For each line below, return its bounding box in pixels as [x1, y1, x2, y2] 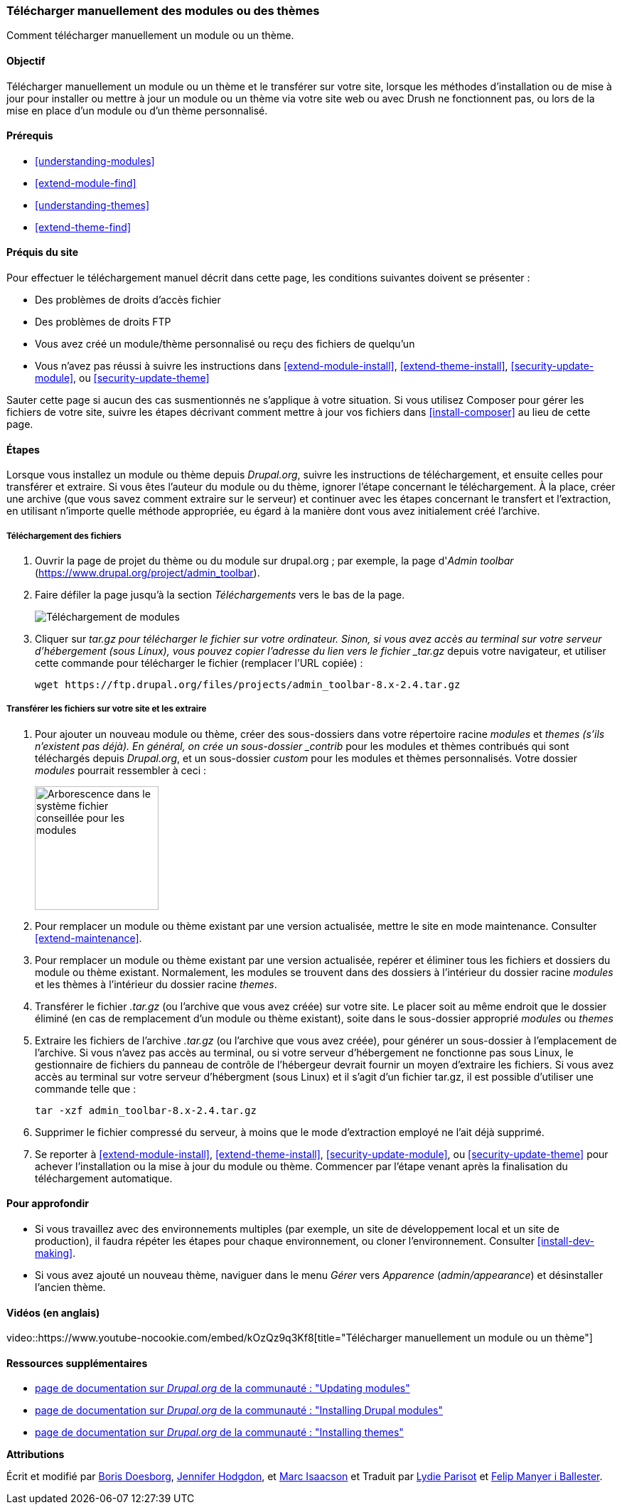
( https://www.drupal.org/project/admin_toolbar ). [35, 567, 260, 579]
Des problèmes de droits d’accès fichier [35, 294, 221, 306]
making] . [35, 1247, 76, 1260]
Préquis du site [6, 246, 79, 259]
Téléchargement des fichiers [6, 530, 122, 541]
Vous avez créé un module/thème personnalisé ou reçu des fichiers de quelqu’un [35, 338, 415, 350]
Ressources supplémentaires [6, 1356, 148, 1369]
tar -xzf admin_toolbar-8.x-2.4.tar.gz [35, 1104, 257, 1116]
